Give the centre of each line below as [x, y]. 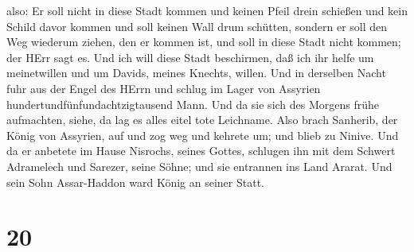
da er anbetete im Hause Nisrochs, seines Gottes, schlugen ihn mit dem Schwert [201, 151]
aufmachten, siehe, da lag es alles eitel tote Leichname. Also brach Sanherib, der [202, 120]
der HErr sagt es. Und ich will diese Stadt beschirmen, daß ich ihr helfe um [190, 57]
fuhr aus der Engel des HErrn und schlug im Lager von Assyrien [164, 88]
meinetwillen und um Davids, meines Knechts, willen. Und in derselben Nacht [196, 73]
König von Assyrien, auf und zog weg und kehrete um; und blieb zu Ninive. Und [203, 135]
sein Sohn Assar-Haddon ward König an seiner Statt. [136, 182]
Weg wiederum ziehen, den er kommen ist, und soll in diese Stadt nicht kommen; [204, 42]
